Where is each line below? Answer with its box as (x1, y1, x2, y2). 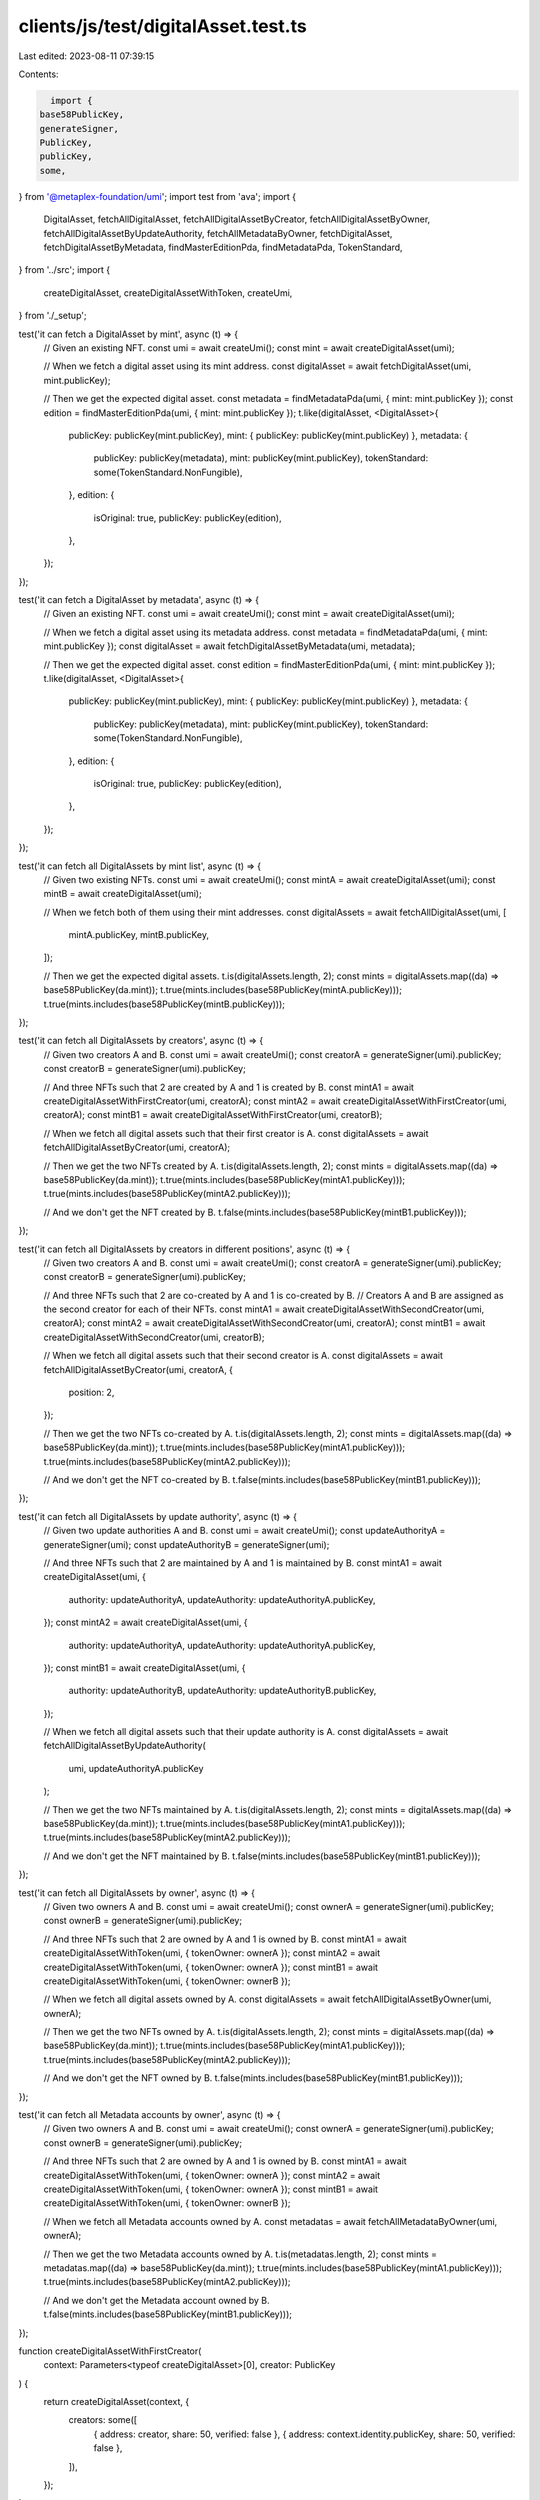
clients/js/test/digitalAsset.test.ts (18, 15, 307, 37)
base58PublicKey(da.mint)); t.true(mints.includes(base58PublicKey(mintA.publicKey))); (43, 984, 402, 996)
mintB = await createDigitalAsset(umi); (43, 888, 202, 900)
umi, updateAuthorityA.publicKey (68, 1762, 204, 1774)
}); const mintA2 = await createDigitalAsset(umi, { (43, 1616, 249, 1629)
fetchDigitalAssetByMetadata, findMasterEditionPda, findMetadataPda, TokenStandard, (43, 241, 404, 254)
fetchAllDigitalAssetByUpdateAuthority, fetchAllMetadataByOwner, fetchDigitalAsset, (43, 227, 393, 239)
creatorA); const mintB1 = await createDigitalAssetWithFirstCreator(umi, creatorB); (43, 1109, 383, 1121)
